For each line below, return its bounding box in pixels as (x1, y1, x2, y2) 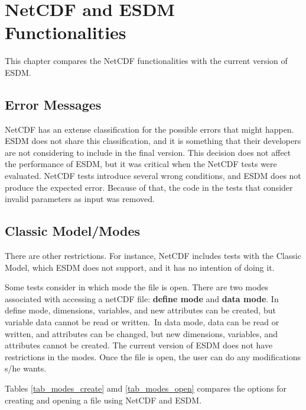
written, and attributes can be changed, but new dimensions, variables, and (5, 327, 278, 339)
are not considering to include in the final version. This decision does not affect (5, 146, 291, 158)
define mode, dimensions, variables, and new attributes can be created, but (5, 304, 276, 316)
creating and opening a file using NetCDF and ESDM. (5, 393, 202, 406)
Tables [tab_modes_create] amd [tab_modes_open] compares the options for (5, 382, 287, 394)
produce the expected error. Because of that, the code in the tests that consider (5, 181, 293, 193)
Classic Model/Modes (5, 222, 141, 240)
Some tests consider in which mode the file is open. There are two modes (5, 281, 269, 293)
